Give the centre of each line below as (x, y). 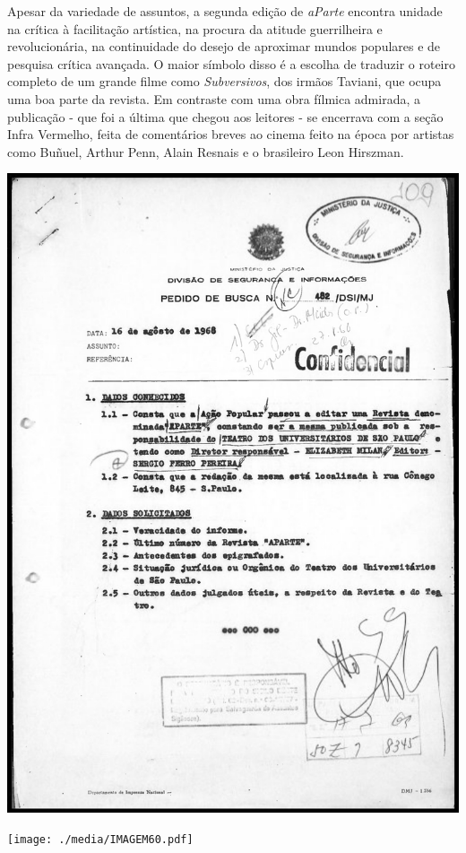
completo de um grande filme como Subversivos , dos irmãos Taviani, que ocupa (224, 81)
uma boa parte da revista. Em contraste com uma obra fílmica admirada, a (214, 98)
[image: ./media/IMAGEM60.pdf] (100, 839)
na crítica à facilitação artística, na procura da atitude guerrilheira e (195, 28)
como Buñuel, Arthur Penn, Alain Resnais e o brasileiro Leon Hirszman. (206, 151)
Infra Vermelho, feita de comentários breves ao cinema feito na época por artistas (231, 134)
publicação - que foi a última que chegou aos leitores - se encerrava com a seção (225, 116)
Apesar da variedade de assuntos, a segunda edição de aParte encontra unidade (225, 11)
